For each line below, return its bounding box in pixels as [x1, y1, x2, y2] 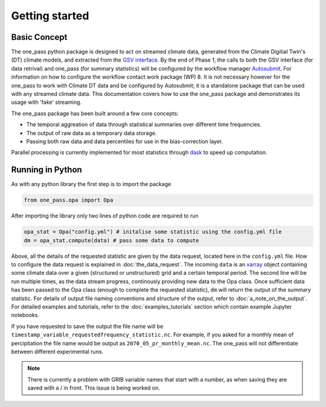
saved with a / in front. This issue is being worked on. [27, 384, 160, 392]
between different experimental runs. [11, 348, 104, 355]
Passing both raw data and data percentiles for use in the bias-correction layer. [26, 138, 223, 145]
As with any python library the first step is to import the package [11, 181, 171, 188]
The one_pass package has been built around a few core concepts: [11, 109, 179, 117]
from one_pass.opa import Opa [24, 197, 113, 203]
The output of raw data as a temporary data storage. [26, 129, 157, 136]
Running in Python [11, 165, 83, 175]
